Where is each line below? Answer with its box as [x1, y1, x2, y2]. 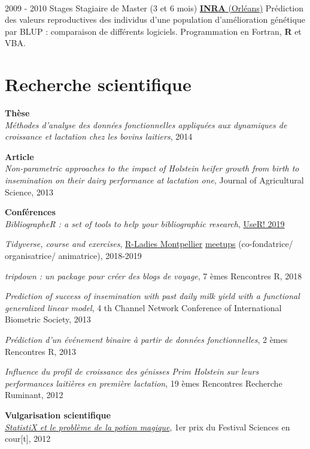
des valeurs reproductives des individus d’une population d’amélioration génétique [5, 13, 305, 26]
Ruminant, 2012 [5, 388, 63, 401]
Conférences [5, 206, 56, 218]
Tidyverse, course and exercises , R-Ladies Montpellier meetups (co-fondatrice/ [5, 237, 293, 250]
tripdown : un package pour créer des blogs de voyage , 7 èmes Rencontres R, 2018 [5, 269, 302, 282]
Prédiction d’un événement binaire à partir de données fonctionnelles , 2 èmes [5, 333, 288, 345]
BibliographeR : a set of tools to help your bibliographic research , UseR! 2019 [5, 217, 285, 230]
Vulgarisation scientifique [5, 408, 111, 421]
